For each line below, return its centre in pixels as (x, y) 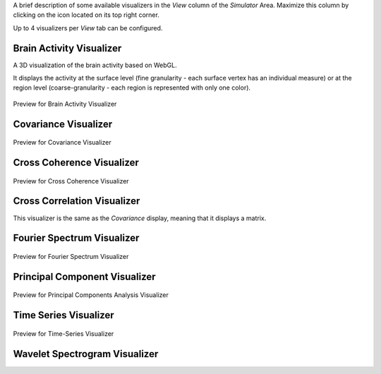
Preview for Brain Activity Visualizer (65, 104)
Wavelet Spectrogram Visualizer (86, 354)
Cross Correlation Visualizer (77, 201)
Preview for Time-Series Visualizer (64, 333)
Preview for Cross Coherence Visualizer (71, 181)
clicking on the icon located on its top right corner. (86, 15)
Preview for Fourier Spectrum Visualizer (71, 256)
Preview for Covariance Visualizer (62, 143)
